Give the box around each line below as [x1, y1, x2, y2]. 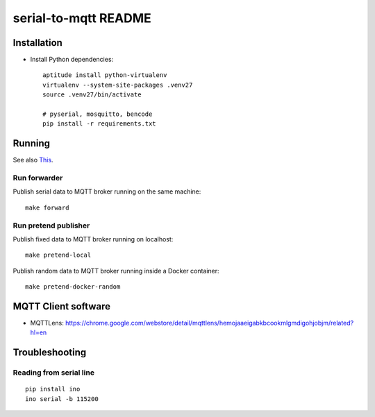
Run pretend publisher [12, 221, 90, 230]
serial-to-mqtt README [12, 10, 152, 26]
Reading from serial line [12, 368, 95, 377]
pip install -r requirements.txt [42, 120, 156, 128]
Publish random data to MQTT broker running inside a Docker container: [12, 266, 219, 275]
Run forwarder [12, 173, 63, 183]
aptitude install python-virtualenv [42, 71, 167, 79]
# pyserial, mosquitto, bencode [42, 110, 153, 118]
